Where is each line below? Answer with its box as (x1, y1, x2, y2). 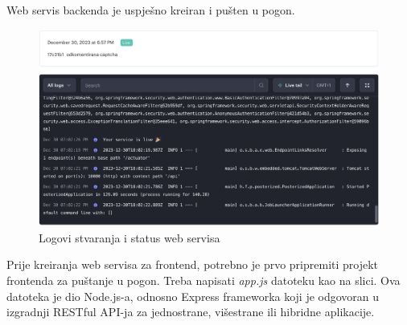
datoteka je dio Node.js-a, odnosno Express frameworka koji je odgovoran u (6, 287, 380, 304)
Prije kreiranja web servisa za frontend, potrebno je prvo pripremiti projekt (6, 256, 379, 273)
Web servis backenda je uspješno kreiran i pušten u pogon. (6, 2, 295, 18)
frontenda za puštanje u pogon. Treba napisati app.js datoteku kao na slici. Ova (6, 271, 401, 288)
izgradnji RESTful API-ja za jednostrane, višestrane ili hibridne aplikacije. (6, 303, 375, 320)
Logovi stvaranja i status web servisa (39, 229, 220, 246)
